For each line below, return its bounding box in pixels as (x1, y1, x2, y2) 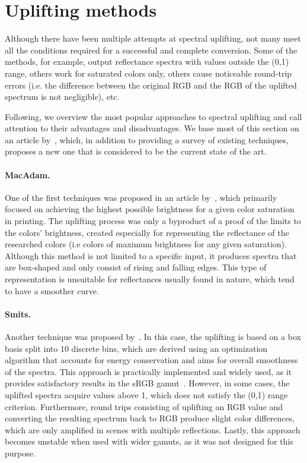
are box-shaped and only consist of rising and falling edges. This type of (5, 261, 267, 273)
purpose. (5, 446, 36, 459)
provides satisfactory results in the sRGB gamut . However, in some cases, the (5, 377, 290, 389)
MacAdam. (5, 168, 50, 181)
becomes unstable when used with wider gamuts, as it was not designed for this (5, 435, 293, 448)
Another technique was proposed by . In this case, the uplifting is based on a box (5, 330, 301, 342)
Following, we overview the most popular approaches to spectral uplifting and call (5, 110, 302, 122)
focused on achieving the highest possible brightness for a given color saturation (5, 203, 295, 215)
